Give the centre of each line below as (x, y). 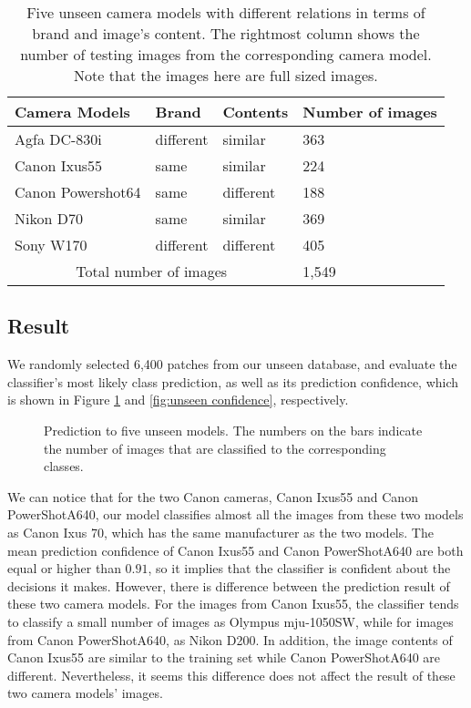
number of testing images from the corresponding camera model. (226, 54)
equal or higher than (64, 568)
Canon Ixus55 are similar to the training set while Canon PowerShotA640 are (224, 657)
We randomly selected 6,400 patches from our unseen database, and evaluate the (232, 364)
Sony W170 (51, 245)
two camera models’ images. (85, 693)
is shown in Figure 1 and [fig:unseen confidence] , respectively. (178, 400)
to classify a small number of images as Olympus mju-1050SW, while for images (230, 621)
